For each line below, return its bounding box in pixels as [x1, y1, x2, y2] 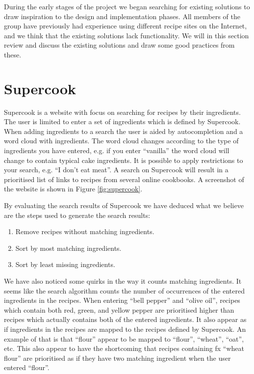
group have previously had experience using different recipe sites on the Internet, [4, 21, 247, 31]
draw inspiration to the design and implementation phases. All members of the [4, 11, 240, 21]
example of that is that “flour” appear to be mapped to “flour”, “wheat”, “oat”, [4, 333, 244, 344]
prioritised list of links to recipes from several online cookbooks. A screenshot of [4, 174, 244, 184]
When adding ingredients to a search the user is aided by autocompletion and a [4, 126, 243, 136]
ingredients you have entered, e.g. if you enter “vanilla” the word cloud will [4, 145, 229, 156]
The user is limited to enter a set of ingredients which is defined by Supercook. [4, 116, 241, 127]
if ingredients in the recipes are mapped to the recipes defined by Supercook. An [4, 323, 246, 334]
